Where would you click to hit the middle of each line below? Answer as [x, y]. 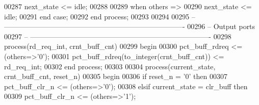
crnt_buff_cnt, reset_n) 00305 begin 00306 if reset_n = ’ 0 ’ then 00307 [116, 76]
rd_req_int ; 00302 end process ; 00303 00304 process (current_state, [110, 66]
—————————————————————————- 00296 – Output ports [130, 26]
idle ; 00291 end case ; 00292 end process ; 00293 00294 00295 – [100, 16]
